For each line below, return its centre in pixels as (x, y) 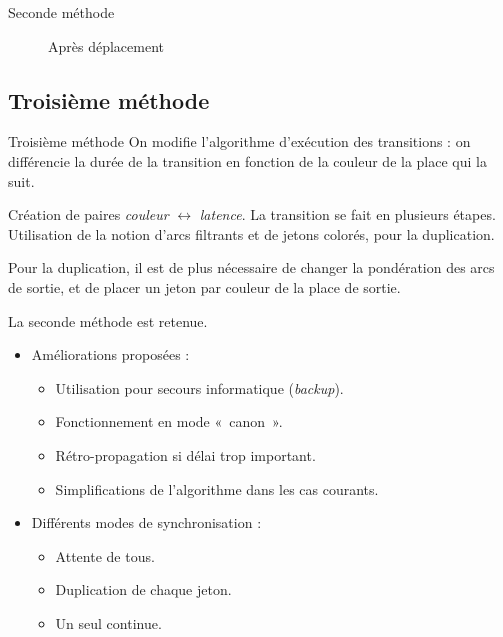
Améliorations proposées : (110, 354)
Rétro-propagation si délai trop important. (185, 454)
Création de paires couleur (88, 214)
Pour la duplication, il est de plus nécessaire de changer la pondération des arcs (251, 267)
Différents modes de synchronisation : (146, 522)
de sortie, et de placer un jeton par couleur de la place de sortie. (204, 286)
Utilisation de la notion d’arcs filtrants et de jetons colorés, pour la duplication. (251, 233)
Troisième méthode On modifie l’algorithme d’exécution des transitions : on (239, 141)
